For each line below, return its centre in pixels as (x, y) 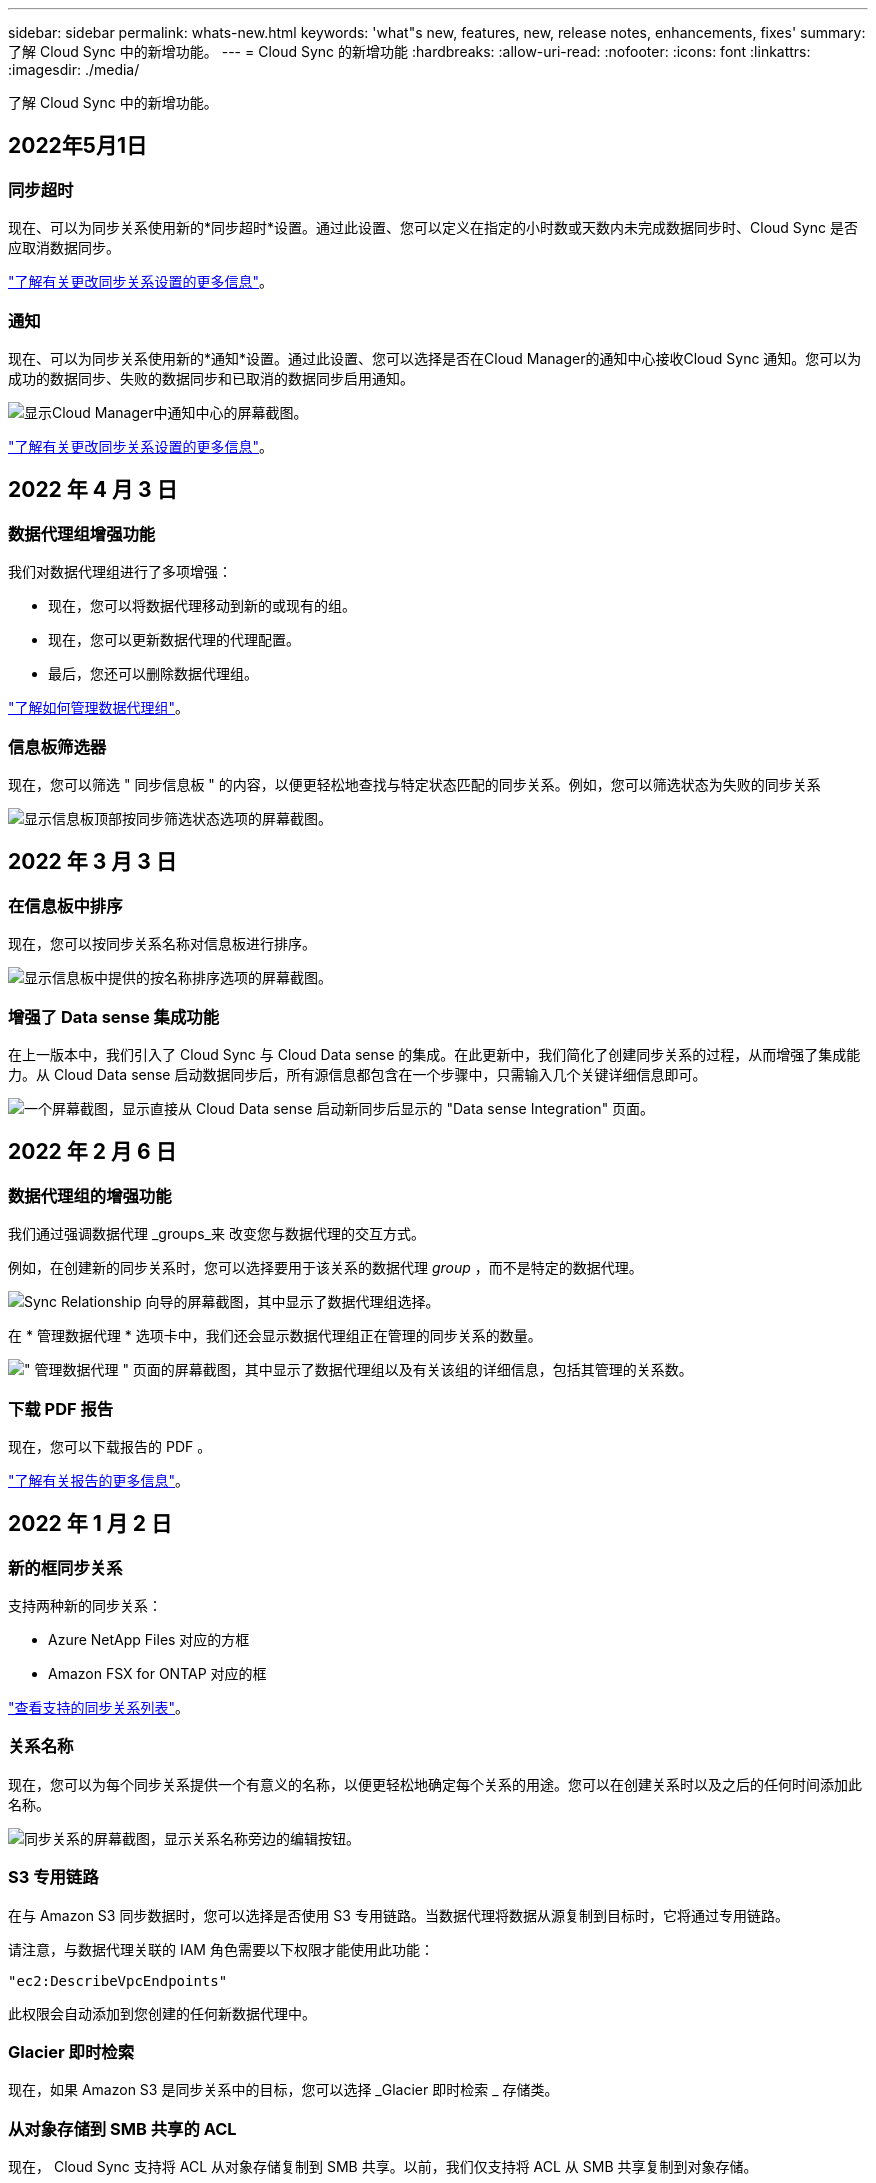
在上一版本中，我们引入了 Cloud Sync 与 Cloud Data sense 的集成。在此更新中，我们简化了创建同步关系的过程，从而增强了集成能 (434, 1054)
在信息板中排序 (65, 905)
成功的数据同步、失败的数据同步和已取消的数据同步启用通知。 (211, 378)
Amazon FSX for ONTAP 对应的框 (157, 1674)
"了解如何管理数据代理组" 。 (99, 708)
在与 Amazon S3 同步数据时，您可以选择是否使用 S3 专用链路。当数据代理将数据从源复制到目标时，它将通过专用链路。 (398, 1915)
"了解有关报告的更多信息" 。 (99, 1480)
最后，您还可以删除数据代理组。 (153, 674)
